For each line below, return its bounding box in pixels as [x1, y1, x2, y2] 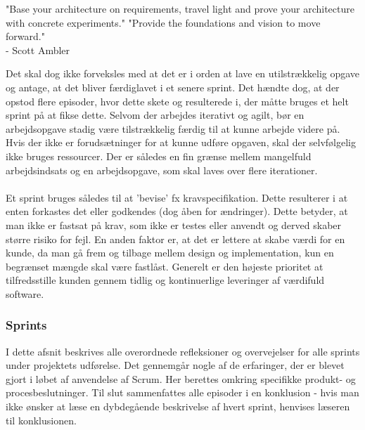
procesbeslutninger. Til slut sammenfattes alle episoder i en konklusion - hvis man [6, 385, 359, 400]
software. [6, 286, 44, 301]
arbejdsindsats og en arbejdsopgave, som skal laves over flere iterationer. [6, 162, 318, 177]
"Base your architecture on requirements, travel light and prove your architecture [6, 1, 354, 15]
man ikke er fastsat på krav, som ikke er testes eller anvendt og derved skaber [6, 217, 342, 232]
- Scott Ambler [6, 42, 70, 57]
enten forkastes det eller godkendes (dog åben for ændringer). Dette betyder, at [6, 204, 348, 219]
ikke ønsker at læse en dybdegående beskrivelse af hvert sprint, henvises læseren [6, 399, 350, 414]
